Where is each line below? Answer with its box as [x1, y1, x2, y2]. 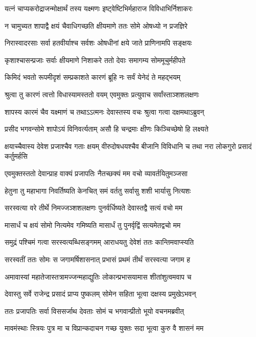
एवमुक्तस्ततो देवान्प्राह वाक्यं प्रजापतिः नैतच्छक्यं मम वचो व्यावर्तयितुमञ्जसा [5, 167, 188, 178]
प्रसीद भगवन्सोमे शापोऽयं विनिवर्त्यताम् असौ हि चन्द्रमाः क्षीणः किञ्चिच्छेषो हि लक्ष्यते [5, 123, 208, 134]
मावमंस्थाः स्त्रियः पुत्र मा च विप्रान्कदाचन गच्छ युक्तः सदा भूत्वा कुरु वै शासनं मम [5, 323, 204, 333]
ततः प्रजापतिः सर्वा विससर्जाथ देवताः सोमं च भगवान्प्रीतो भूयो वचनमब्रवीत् [5, 305, 184, 316]
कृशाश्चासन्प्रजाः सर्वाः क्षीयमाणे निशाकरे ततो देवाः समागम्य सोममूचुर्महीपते [5, 54, 185, 65]
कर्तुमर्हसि [5, 151, 28, 161]
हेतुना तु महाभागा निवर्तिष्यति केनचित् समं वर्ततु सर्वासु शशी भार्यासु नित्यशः [5, 185, 191, 196]
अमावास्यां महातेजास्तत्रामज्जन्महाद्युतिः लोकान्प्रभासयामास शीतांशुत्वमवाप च [5, 271, 192, 282]
